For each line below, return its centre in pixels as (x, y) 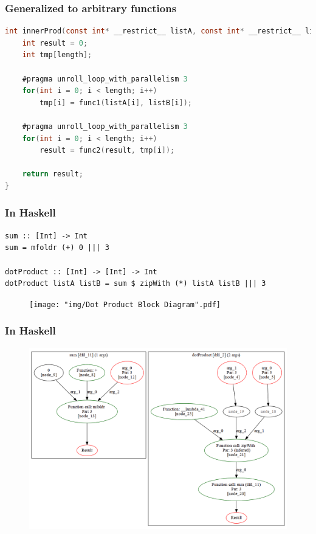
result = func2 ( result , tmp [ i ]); (107, 151)
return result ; (53, 174)
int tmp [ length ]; (57, 55)
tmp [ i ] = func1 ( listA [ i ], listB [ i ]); (116, 102)
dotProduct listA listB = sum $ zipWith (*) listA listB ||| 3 (136, 284)
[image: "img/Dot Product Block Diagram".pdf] (125, 304)
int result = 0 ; (55, 43)
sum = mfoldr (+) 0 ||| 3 (57, 248)
